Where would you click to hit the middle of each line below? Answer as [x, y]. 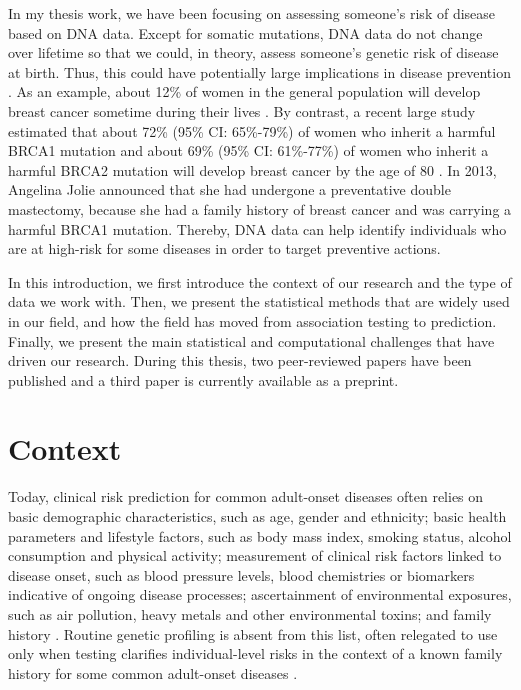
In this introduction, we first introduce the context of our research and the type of [260, 281]
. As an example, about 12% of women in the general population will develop [244, 91]
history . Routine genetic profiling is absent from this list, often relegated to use [253, 633]
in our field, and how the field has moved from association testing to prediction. [252, 320]
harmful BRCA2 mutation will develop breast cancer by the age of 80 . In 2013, [252, 169]
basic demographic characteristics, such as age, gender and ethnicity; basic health [257, 516]
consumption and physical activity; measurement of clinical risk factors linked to [255, 555]
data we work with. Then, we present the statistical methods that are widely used [259, 301]
